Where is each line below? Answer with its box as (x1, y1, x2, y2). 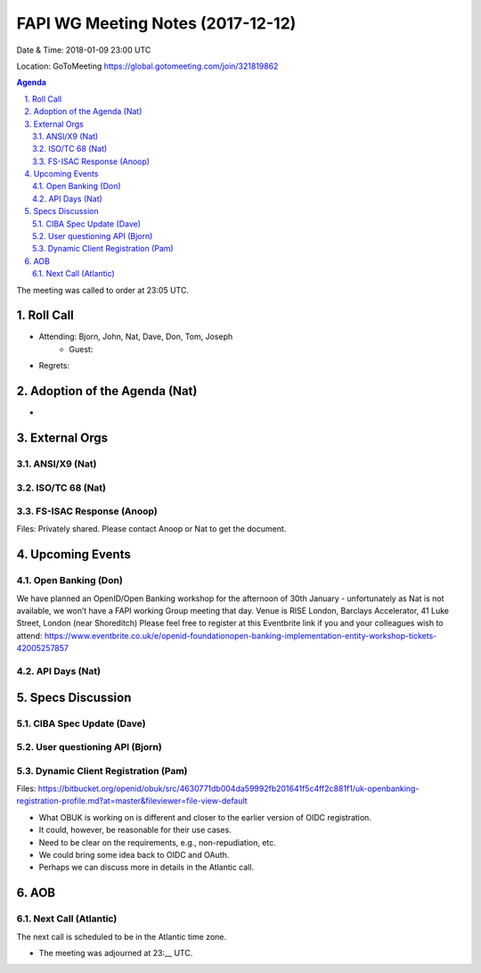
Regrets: (38, 360, 70, 371)
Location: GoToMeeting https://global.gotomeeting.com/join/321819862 (16, 61, 279, 71)
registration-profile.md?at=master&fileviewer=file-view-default (16, 796, 249, 806)
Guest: (69, 343, 94, 354)
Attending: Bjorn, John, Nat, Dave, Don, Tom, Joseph (38, 331, 233, 342)
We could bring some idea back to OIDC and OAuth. (38, 849, 230, 860)
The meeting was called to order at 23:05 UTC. (16, 284, 189, 295)
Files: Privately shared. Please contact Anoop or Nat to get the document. (16, 524, 287, 534)
